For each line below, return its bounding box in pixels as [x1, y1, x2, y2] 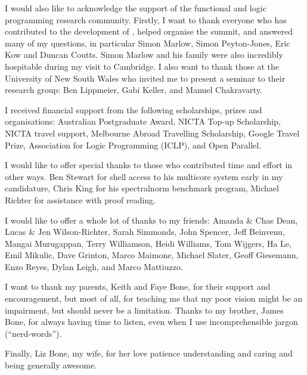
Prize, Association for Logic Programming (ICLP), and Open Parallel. [5, 138, 262, 151]
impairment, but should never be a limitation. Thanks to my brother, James [5, 303, 284, 316]
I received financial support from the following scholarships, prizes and [5, 103, 262, 116]
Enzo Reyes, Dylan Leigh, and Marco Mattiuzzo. [5, 260, 183, 272]
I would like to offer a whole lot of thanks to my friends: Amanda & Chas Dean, [5, 213, 298, 226]
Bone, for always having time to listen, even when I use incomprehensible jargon [5, 315, 298, 328]
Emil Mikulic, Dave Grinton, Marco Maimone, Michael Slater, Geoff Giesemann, [5, 249, 299, 261]
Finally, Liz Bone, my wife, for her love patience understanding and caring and [5, 347, 293, 359]
